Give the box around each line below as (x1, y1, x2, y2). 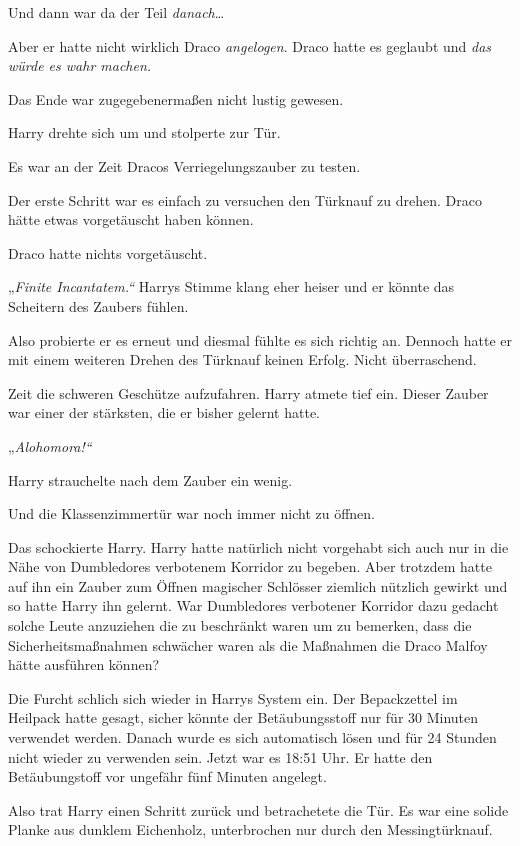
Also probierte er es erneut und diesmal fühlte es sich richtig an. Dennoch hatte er (8, 329, 513, 350)
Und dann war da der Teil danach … (8, 2, 225, 22)
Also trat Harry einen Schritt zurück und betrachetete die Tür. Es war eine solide (8, 799, 509, 820)
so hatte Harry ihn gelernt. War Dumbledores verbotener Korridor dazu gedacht (8, 595, 499, 616)
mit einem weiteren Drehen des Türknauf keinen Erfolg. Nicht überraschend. (8, 349, 477, 370)
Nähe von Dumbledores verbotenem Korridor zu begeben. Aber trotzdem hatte (8, 556, 492, 577)
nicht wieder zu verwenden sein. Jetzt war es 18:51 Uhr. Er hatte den (8, 746, 433, 767)
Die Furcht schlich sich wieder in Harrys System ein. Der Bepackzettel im (8, 687, 458, 708)
